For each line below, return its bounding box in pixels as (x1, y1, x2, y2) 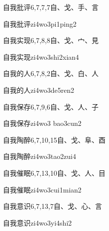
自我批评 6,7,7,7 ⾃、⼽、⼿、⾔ (3, 2, 99, 12)
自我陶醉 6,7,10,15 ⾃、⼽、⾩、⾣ (3, 134, 106, 145)
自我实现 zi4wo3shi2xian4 (3, 51, 79, 62)
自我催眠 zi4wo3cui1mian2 (3, 184, 82, 194)
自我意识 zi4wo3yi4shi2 (3, 217, 72, 228)
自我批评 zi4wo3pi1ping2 (3, 18, 76, 29)
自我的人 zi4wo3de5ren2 (3, 84, 74, 95)
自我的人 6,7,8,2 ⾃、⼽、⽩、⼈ (3, 68, 99, 78)
